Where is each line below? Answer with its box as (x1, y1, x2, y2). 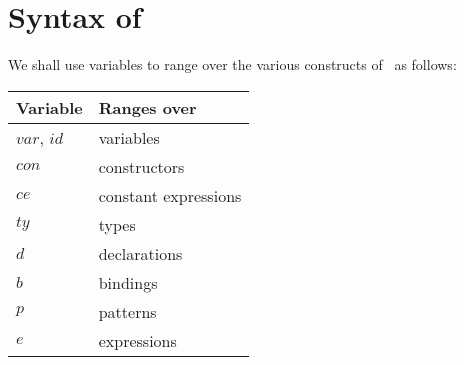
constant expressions (98, 183, 242, 207)
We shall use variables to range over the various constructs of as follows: (8, 54, 457, 75)
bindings (98, 270, 158, 294)
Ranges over (98, 95, 197, 119)
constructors (98, 154, 185, 178)
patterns (98, 299, 157, 323)
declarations (98, 241, 183, 265)
